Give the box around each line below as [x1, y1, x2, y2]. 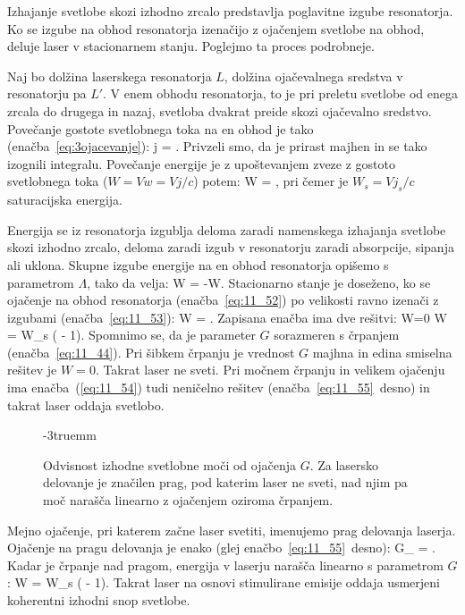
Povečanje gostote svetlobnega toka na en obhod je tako [7, 119, 314, 138]
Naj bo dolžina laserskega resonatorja [7, 66, 212, 85]
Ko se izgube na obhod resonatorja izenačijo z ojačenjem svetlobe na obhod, [7, 19, 425, 38]
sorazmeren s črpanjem [274, 325, 400, 344]
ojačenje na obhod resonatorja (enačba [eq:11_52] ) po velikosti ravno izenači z [7, 291, 439, 309]
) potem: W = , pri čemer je [193, 172, 349, 190]
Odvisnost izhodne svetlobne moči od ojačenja [43, 455, 296, 474]
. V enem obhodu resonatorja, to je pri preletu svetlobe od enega [103, 84, 459, 103]
